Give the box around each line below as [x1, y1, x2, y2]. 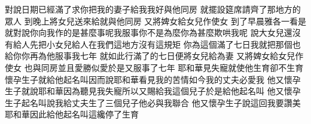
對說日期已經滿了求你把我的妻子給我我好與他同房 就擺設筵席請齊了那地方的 [5, 3, 301, 15]
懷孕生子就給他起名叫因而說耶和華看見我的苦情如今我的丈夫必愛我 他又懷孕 [5, 73, 301, 85]
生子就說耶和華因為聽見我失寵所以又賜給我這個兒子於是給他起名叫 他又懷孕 [5, 85, 301, 97]
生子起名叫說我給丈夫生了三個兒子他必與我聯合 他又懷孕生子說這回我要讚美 [5, 96, 301, 108]
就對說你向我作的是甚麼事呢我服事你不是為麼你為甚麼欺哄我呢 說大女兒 [5, 26, 284, 39]
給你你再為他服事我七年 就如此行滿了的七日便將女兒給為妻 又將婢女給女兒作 [5, 49, 304, 62]
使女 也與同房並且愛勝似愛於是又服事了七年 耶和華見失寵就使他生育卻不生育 [5, 61, 304, 73]
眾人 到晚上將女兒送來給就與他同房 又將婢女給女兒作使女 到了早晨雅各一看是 [5, 14, 306, 27]
